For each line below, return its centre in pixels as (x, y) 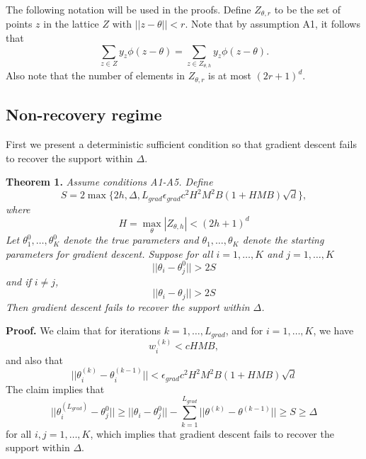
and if (18, 281)
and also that (34, 359)
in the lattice (71, 24)
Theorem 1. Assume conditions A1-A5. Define (109, 182)
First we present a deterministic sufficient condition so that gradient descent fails (181, 144)
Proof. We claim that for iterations (84, 330)
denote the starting (283, 240)
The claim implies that (55, 389)
